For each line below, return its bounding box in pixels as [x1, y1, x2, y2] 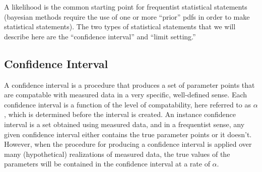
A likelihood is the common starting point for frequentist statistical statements [4, 2, 247, 12]
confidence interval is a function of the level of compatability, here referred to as [4, 99, 251, 109]
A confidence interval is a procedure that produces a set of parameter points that [4, 79, 255, 90]
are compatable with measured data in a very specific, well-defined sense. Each [4, 89, 247, 100]
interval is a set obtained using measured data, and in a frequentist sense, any [4, 119, 245, 129]
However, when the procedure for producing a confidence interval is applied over [4, 139, 252, 149]
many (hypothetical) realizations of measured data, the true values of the [4, 148, 230, 159]
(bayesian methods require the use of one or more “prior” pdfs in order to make [4, 11, 250, 22]
